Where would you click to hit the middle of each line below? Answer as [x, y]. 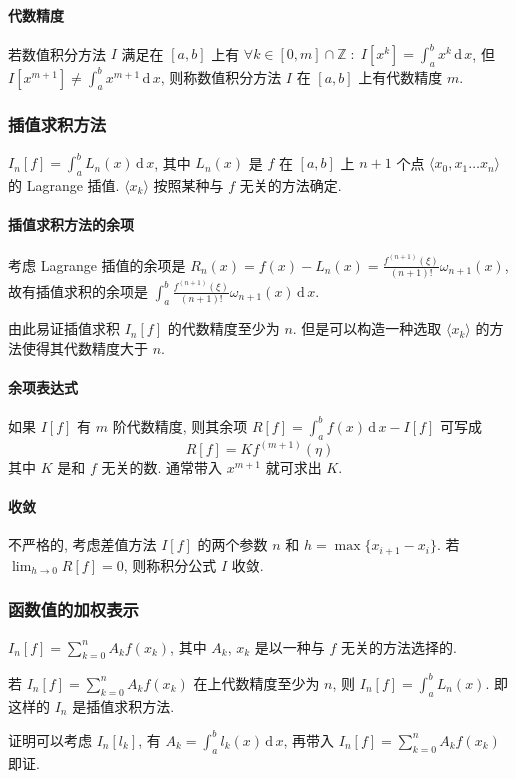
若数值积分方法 [57, 53]
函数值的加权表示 [73, 609]
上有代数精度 [400, 76]
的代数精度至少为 [223, 328]
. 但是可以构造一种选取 [367, 328]
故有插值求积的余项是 [78, 290]
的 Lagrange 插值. [64, 184]
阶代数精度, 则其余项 [180, 425]
